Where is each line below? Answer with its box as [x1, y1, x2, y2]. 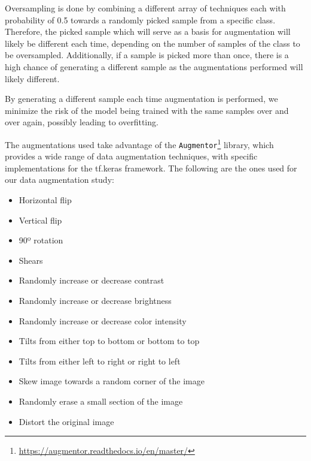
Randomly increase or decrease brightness [19, 294, 172, 306]
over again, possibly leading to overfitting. [5, 116, 158, 128]
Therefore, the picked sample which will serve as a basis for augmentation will [5, 25, 291, 38]
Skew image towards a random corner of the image [19, 375, 205, 387]
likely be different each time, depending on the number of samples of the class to [5, 37, 300, 49]
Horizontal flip [19, 194, 72, 206]
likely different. [5, 72, 60, 85]
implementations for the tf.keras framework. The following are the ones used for [5, 161, 297, 174]
